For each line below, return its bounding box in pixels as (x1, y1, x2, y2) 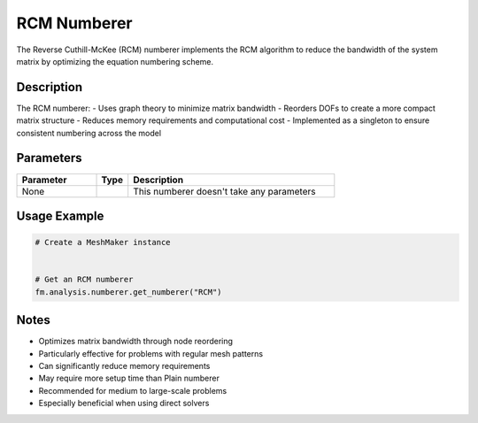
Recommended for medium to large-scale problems (38, 385, 227, 396)
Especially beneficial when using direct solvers (38, 398, 210, 409)
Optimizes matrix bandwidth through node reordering (38, 336, 234, 347)
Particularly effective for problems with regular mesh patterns (38, 348, 264, 358)
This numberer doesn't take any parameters (133, 185, 316, 197)
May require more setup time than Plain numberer (38, 373, 220, 384)
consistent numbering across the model (16, 127, 162, 138)
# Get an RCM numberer (35, 274, 134, 285)
